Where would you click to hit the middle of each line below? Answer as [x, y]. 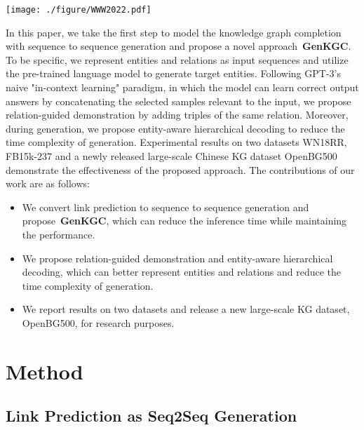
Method [45, 371]
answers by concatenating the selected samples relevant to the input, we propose [178, 101]
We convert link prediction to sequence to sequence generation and [166, 207]
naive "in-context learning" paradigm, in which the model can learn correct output [182, 87]
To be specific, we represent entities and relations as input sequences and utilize [177, 59]
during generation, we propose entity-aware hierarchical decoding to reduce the [175, 128]
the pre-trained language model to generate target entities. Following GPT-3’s [173, 73]
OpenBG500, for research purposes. [98, 322]
